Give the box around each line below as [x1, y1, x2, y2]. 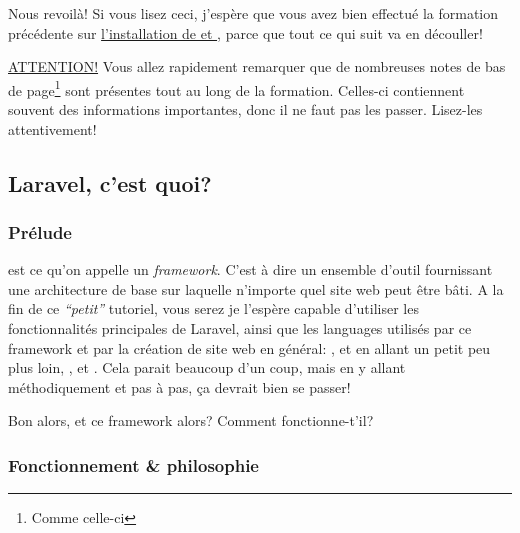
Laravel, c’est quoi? [8, 167, 212, 198]
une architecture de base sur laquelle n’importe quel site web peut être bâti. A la [8, 278, 504, 299]
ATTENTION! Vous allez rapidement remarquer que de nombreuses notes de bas [8, 56, 506, 77]
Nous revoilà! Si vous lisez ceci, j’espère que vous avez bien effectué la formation [8, 3, 499, 23]
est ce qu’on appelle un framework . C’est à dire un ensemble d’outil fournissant [8, 259, 493, 280]
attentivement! [8, 118, 97, 139]
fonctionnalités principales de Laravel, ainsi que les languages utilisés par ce [8, 318, 472, 338]
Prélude [8, 219, 72, 244]
